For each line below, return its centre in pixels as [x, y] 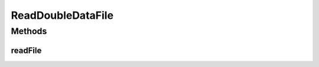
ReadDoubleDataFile [62, 15]
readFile [26, 50]
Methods [29, 31]
